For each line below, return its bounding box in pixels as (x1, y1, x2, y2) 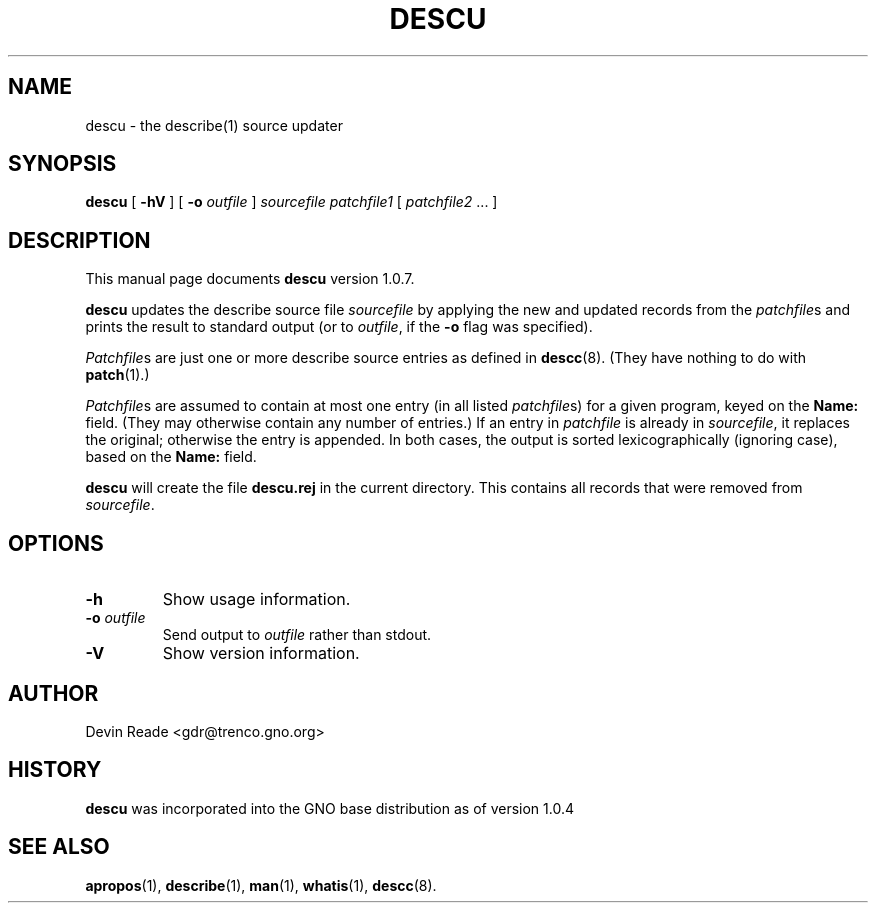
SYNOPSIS (8, 151, 117, 177)
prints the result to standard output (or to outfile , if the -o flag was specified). (85, 318, 593, 336)
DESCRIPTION (8, 227, 151, 253)
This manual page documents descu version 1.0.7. (85, 270, 415, 288)
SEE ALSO (8, 834, 110, 860)
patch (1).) (85, 366, 150, 384)
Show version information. (162, 643, 360, 664)
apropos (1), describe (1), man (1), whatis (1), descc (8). (85, 876, 437, 894)
